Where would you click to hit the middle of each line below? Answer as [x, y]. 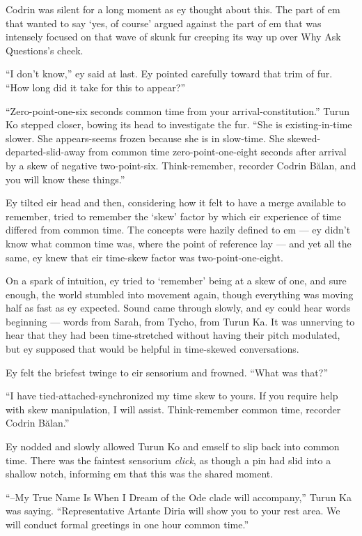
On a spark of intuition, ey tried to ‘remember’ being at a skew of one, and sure [176, 281]
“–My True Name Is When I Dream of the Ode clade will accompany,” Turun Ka [179, 497]
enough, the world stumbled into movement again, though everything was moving [180, 294]
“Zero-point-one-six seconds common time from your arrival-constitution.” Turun [178, 110]
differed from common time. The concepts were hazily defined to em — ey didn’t [178, 230]
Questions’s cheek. [45, 50]
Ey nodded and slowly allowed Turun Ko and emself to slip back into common [173, 446]
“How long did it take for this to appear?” [95, 87]
